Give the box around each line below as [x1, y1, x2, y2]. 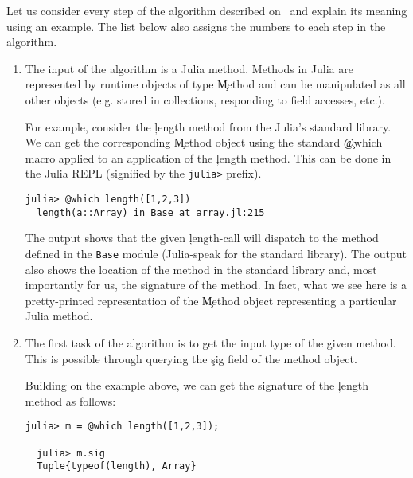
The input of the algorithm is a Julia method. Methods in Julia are [25, 60, 353, 76]
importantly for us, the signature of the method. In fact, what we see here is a [25, 276, 407, 293]
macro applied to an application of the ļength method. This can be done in [25, 149, 392, 166]
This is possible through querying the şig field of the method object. [25, 350, 357, 366]
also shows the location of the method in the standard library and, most [25, 261, 377, 277]
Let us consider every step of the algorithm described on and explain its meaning [6, 2, 407, 18]
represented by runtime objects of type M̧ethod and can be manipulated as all [25, 76, 406, 92]
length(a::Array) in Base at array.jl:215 [37, 206, 265, 218]
